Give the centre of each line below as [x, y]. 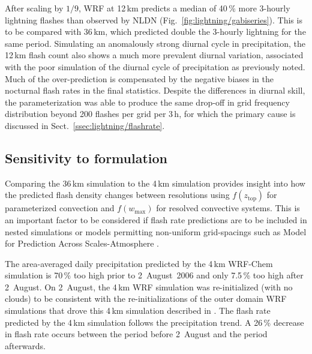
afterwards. [25, 345]
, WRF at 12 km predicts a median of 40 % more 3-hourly [184, 8]
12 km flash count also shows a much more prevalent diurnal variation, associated [154, 55]
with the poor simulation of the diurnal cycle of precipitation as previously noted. [155, 66]
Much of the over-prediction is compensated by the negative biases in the [139, 78]
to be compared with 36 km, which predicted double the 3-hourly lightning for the [155, 31]
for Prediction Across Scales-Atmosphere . [82, 243]
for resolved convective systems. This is [228, 208]
